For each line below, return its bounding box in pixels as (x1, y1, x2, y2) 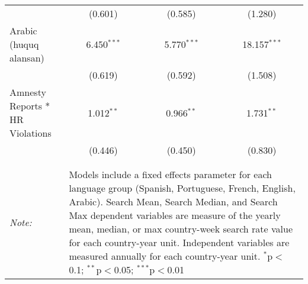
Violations (9, 126, 52, 140)
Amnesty (9, 85, 46, 99)
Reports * (9, 99, 50, 112)
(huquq (9, 37, 39, 51)
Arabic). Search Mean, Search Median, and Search (69, 195, 278, 208)
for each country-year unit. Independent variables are (69, 235, 290, 249)
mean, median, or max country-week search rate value (69, 222, 293, 235)
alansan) (9, 51, 44, 64)
